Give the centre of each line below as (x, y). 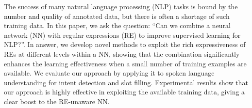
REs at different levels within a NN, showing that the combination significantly (122, 54)
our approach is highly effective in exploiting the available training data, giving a (125, 92)
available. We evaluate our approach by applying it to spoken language (109, 73)
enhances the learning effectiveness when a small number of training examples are (125, 63)
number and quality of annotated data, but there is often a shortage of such (117, 16)
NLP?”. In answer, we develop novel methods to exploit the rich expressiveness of (125, 44)
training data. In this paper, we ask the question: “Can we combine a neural (118, 25)
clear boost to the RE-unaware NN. (57, 101)
